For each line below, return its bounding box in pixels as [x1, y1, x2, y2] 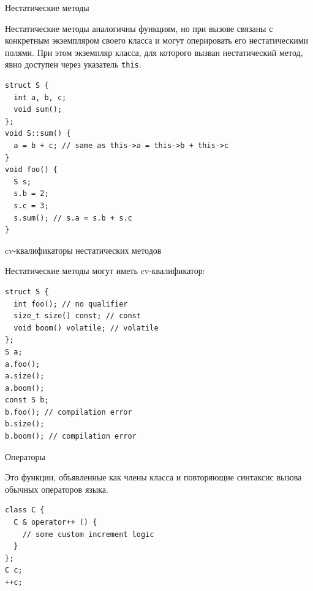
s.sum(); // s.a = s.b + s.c [13, 213, 132, 222]
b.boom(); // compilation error [5, 432, 137, 441]
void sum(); [13, 105, 62, 114]
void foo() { [5, 165, 58, 174]
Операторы [5, 450, 46, 463]
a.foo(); [5, 359, 40, 369]
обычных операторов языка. [5, 482, 108, 495]
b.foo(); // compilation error [5, 407, 132, 417]
